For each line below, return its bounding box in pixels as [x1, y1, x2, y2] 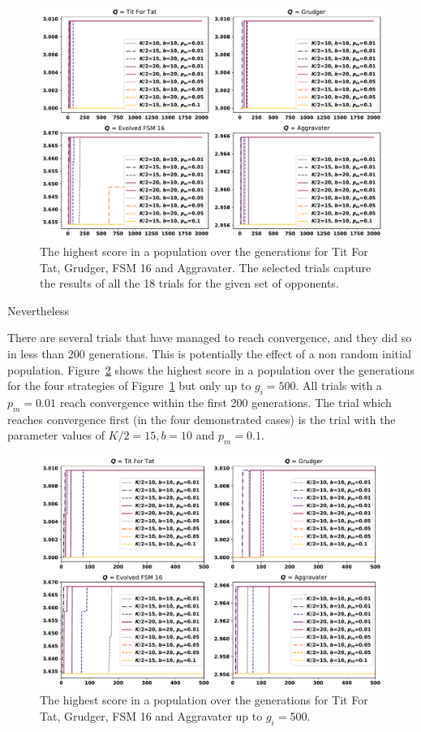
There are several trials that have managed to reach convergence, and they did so [7, 329, 412, 346]
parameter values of [7, 427, 105, 444]
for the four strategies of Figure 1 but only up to [7, 377, 251, 394]
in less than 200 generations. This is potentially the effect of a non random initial [7, 344, 411, 362]
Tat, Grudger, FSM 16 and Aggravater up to [40, 707, 263, 724]
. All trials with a [295, 377, 382, 394]
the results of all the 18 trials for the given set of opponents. [40, 275, 339, 292]
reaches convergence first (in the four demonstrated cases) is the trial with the [7, 410, 396, 427]
